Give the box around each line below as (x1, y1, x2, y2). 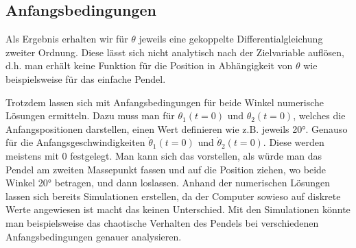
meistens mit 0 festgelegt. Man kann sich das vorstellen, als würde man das (5, 148, 322, 162)
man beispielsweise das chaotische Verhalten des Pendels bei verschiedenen (5, 215, 319, 230)
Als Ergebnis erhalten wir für (5, 32, 128, 46)
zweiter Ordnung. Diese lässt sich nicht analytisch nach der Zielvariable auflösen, (5, 45, 344, 59)
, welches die (293, 108, 346, 123)
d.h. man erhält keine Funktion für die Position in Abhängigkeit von (5, 58, 293, 73)
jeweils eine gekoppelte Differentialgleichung (139, 32, 323, 46)
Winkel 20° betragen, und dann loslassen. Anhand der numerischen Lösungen (5, 175, 331, 190)
